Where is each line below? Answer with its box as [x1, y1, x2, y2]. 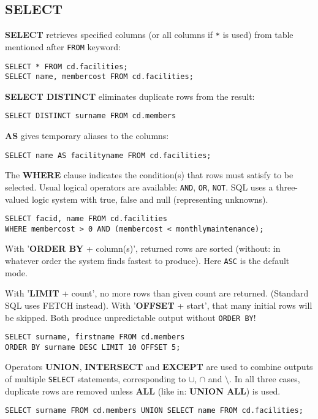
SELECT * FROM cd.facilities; [5, 62, 128, 71]
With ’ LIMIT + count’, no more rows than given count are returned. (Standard [5, 287, 309, 300]
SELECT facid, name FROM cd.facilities [5, 214, 167, 224]
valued [5, 192, 29, 205]
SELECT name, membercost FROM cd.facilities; [5, 72, 194, 81]
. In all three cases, [229, 372, 300, 385]
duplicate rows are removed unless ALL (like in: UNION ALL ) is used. [5, 384, 281, 397]
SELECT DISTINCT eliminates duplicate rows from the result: [5, 89, 255, 102]
